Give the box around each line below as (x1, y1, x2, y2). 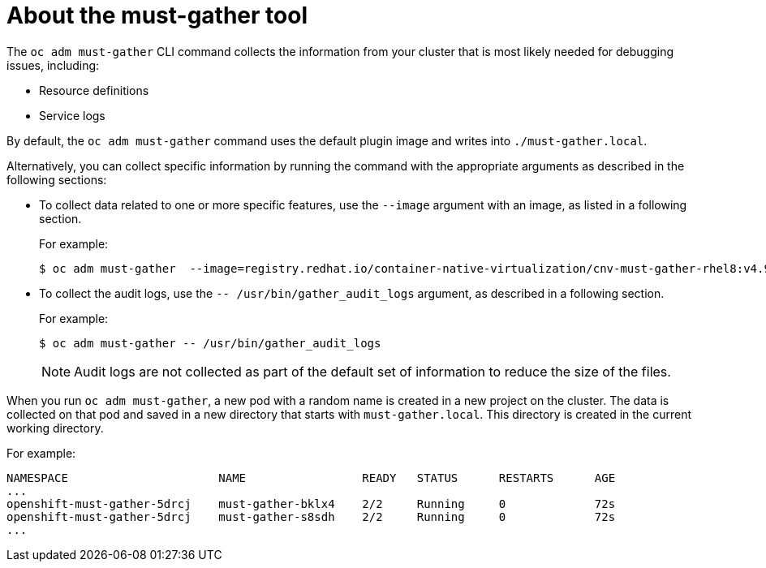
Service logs (39, 108, 105, 123)
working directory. (6, 420, 104, 435)
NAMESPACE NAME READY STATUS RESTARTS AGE (6, 471, 616, 484)
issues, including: (6, 58, 100, 72)
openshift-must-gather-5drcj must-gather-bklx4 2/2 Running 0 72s (6, 497, 616, 510)
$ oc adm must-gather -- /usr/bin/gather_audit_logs (39, 336, 381, 350)
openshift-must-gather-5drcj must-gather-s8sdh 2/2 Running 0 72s (6, 510, 616, 523)
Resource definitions (39, 83, 149, 97)
